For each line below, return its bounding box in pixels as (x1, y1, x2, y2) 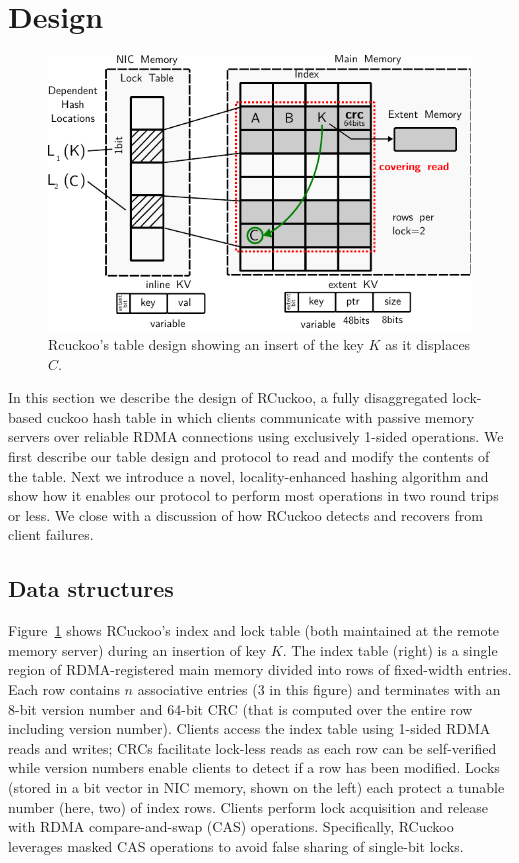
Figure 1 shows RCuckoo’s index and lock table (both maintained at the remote (8, 620, 500, 641)
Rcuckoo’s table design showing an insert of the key (48, 334, 364, 355)
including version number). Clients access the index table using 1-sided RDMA (8, 718, 491, 739)
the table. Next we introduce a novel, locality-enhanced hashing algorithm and (8, 465, 489, 486)
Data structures (8, 573, 174, 604)
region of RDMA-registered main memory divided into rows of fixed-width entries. (8, 659, 512, 680)
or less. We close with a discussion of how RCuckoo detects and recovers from (8, 504, 483, 525)
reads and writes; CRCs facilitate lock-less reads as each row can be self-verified (8, 737, 497, 758)
